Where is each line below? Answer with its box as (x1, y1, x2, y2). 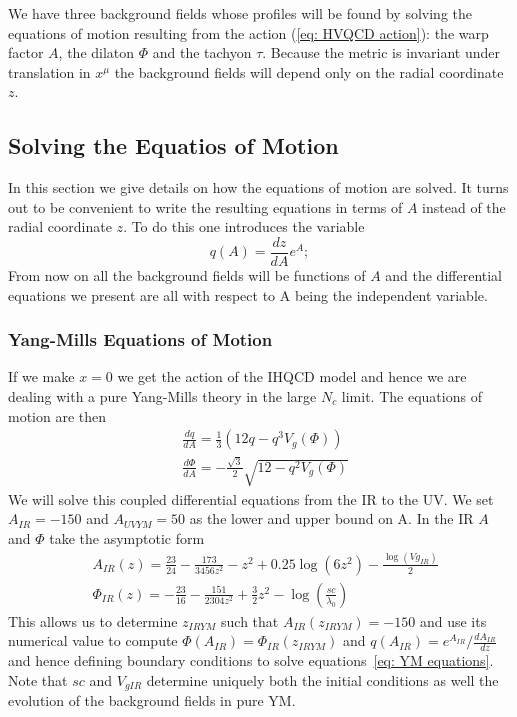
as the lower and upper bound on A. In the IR (189, 508, 474, 529)
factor (8, 42, 44, 63)
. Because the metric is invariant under (262, 42, 500, 63)
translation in (8, 61, 91, 82)
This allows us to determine (8, 610, 178, 631)
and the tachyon (152, 42, 252, 63)
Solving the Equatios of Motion (8, 130, 339, 161)
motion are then (8, 405, 107, 426)
